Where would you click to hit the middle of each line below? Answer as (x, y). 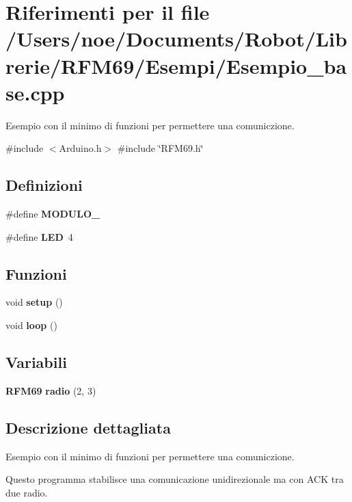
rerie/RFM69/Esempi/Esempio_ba (176, 65)
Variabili (36, 362)
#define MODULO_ (53, 214)
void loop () (31, 325)
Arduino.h (80, 148)
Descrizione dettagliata (88, 427)
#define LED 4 (39, 236)
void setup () (34, 302)
